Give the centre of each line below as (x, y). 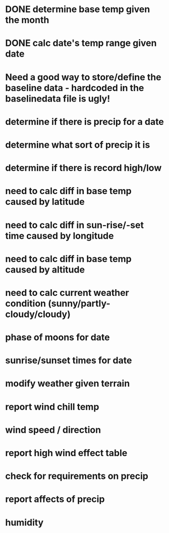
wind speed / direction (53, 430)
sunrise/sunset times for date (69, 361)
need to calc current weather (67, 293)
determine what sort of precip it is (78, 145)
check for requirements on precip (77, 476)
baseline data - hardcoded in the (75, 88)
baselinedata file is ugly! (58, 98)
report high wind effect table (66, 453)
